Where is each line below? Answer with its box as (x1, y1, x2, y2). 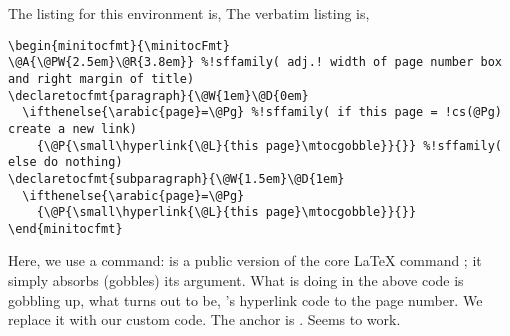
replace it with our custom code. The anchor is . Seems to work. (8, 309, 401, 330)
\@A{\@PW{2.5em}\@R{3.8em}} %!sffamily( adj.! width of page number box (8, 55, 502, 70)
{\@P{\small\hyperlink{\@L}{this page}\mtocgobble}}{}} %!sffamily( (36, 138, 502, 153)
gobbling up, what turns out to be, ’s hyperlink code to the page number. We (8, 289, 483, 310)
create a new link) (8, 121, 137, 136)
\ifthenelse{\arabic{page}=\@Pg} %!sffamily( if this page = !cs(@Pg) (22, 105, 502, 120)
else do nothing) (8, 155, 123, 170)
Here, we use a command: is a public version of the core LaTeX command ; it (8, 250, 482, 271)
